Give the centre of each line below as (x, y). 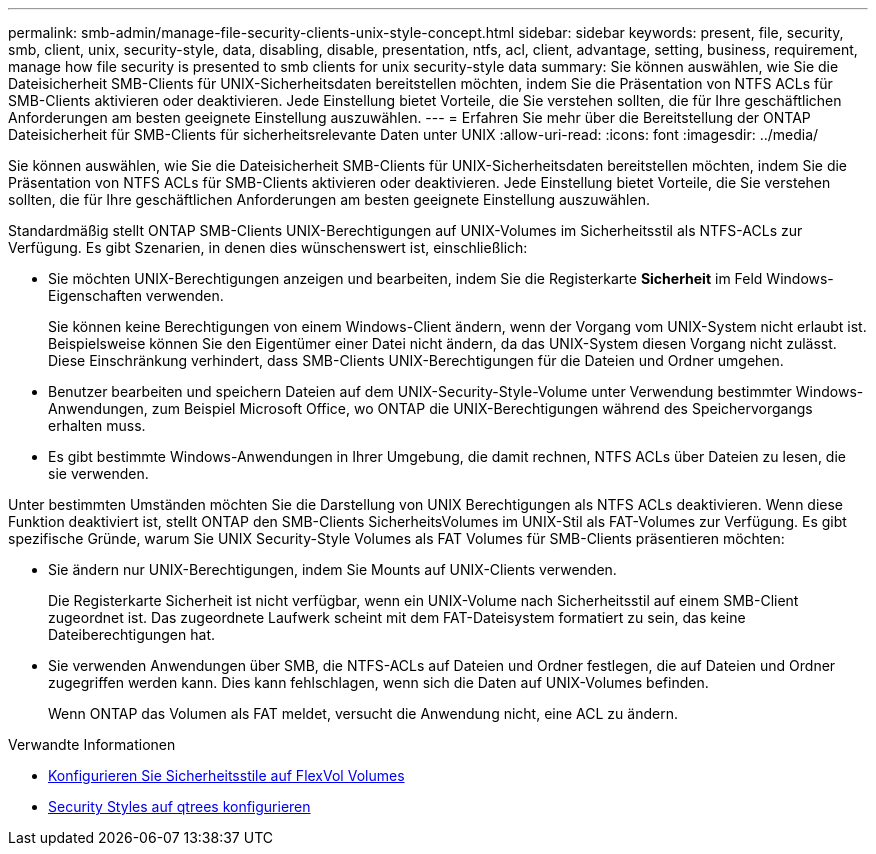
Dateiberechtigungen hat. (131, 634)
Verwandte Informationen (92, 744)
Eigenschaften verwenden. (136, 295)
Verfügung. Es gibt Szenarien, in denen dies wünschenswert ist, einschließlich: (268, 247)
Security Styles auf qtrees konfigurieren (179, 806)
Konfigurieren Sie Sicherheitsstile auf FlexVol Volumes (226, 775)
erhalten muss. (97, 425)
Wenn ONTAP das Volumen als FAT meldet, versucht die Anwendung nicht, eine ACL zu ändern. (363, 713)
